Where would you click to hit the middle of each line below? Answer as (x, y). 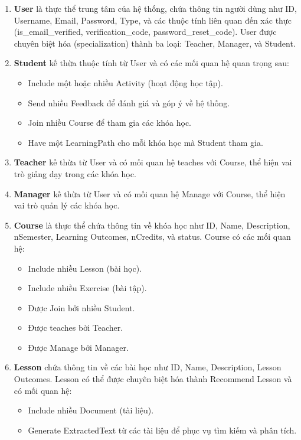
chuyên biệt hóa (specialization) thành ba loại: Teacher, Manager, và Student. (155, 43)
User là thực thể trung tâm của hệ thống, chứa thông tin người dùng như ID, (155, 8)
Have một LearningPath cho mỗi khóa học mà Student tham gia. (145, 142)
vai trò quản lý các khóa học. (67, 205)
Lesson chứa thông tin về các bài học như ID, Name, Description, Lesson (148, 367)
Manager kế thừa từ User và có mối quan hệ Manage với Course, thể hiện (150, 193)
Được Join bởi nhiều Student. (81, 307)
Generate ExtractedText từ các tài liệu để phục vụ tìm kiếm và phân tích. (162, 430)
